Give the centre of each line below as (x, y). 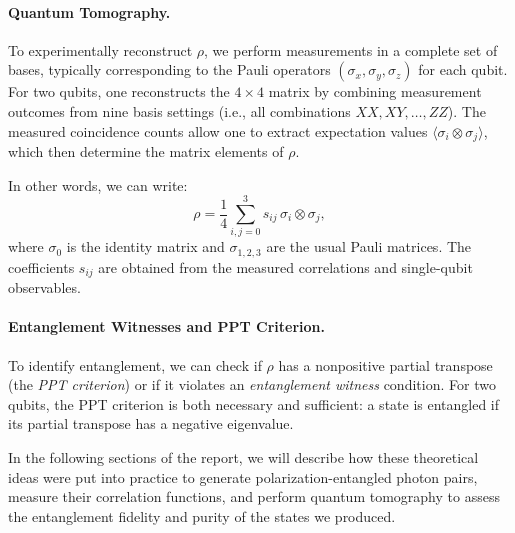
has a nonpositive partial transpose (385, 364)
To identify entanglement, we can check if (135, 364)
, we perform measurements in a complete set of (351, 49)
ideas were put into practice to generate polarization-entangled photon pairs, (243, 476)
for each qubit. (463, 69)
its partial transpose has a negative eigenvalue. (151, 423)
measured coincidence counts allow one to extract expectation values (218, 130)
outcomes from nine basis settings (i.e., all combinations (179, 110)
